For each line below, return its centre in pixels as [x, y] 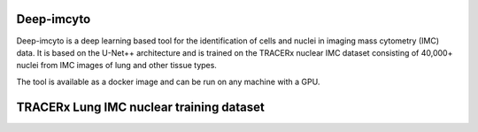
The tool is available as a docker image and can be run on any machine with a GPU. [168, 82]
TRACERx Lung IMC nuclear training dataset [140, 107]
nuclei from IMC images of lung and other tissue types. [116, 66]
